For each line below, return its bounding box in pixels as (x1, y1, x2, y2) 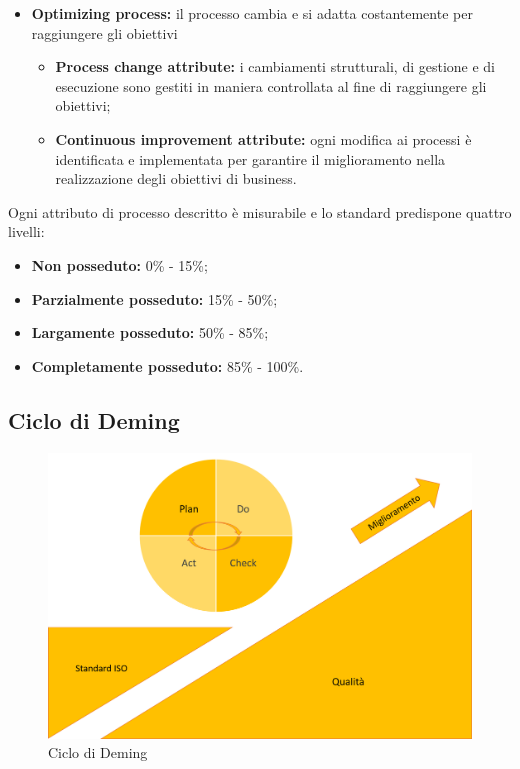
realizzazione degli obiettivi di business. (55, 168, 297, 189)
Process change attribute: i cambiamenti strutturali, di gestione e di (55, 56, 496, 77)
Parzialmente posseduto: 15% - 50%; (31, 288, 278, 309)
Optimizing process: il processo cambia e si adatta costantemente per (31, 3, 473, 23)
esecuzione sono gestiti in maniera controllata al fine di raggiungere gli (55, 75, 487, 96)
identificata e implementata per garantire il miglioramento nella (55, 148, 446, 169)
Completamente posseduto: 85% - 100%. (31, 355, 304, 376)
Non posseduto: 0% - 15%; (31, 254, 208, 275)
